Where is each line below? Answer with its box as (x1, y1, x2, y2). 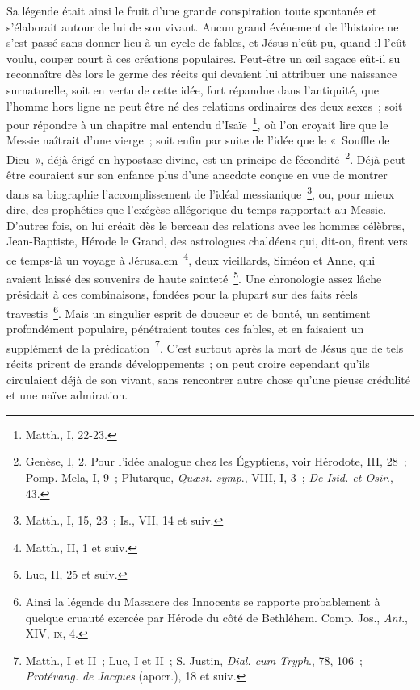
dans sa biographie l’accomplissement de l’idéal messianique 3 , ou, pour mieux (6, 182, 395, 202)
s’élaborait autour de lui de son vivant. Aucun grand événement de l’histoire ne (6, 18, 399, 35)
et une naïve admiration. (6, 387, 128, 404)
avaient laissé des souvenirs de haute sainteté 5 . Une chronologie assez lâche (6, 268, 382, 286)
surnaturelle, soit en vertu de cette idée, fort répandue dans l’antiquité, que (6, 81, 379, 98)
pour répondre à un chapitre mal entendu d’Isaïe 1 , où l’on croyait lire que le (6, 114, 388, 132)
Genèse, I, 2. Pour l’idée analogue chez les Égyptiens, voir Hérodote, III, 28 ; (25, 453, 407, 470)
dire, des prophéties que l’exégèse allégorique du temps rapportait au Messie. (6, 201, 387, 218)
